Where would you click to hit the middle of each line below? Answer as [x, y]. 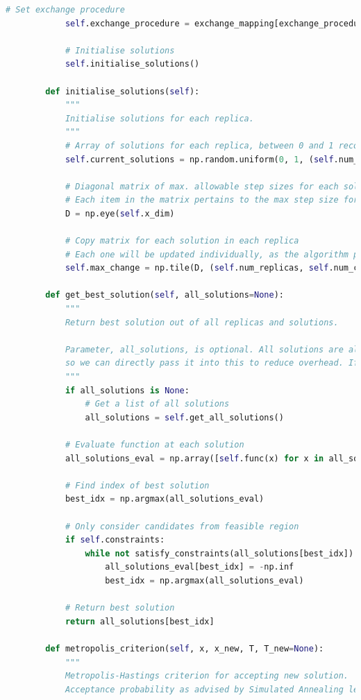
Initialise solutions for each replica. [159, 118]
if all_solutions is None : [127, 390]
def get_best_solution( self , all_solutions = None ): [165, 295]
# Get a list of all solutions [157, 404]
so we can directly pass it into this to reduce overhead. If [212, 363]
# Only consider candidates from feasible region [182, 526]
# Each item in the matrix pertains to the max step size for [212, 200]
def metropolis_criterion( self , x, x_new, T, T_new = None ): [185, 648]
